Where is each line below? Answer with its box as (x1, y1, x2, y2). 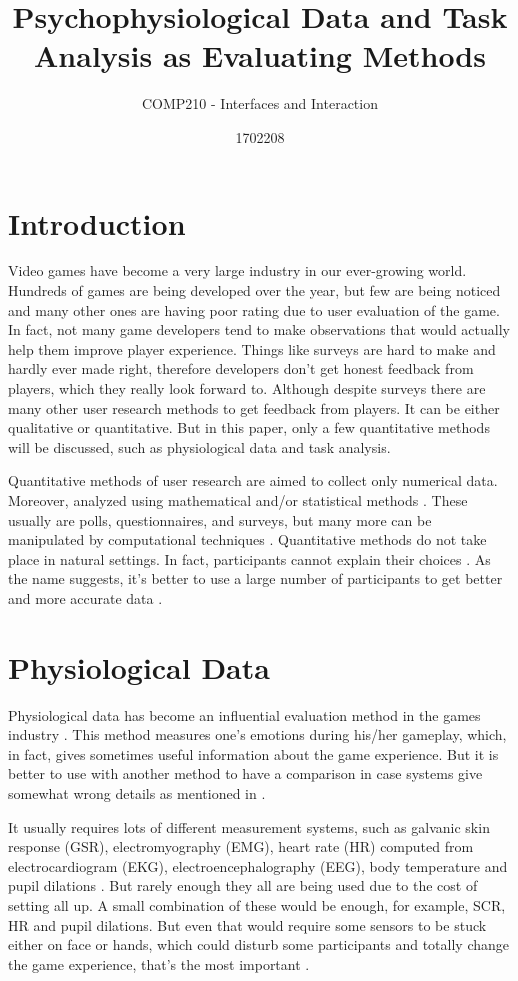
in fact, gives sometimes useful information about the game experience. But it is (8, 743, 499, 764)
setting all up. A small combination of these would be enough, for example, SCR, (8, 895, 506, 915)
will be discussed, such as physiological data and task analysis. (8, 436, 391, 457)
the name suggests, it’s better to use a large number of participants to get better (8, 568, 503, 589)
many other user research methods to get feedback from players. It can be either (8, 397, 500, 418)
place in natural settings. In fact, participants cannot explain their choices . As (8, 548, 491, 569)
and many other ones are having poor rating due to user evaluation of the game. (8, 299, 500, 320)
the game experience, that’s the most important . (8, 953, 310, 974)
